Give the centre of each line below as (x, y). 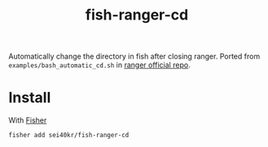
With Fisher (28, 120)
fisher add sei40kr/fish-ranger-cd (69, 136)
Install (30, 98)
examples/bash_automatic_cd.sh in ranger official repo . (99, 65)
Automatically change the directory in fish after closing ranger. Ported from (134, 56)
